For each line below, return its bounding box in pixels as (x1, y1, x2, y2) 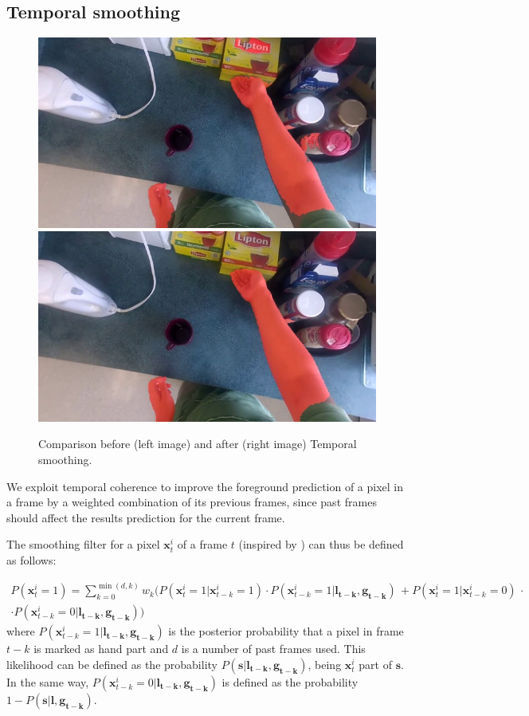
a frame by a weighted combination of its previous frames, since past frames (6, 494, 377, 510)
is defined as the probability (221, 673, 359, 690)
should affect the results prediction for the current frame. (6, 509, 285, 525)
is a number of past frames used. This (181, 640, 366, 657)
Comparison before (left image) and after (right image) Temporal (38, 435, 357, 452)
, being (308, 655, 342, 672)
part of (359, 655, 392, 672)
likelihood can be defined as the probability (6, 655, 217, 672)
